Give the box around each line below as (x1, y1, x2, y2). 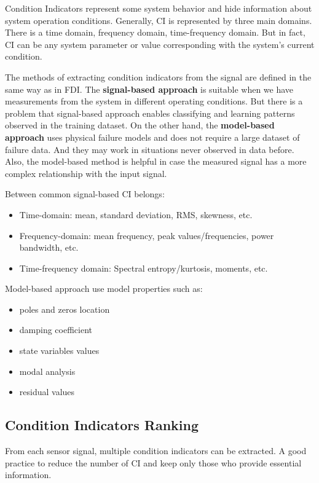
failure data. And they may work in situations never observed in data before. (5, 143, 294, 155)
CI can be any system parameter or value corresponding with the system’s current (5, 37, 315, 50)
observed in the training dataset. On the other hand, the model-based (5, 119, 275, 132)
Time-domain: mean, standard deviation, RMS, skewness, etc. (19, 208, 253, 221)
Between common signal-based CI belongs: (5, 187, 165, 200)
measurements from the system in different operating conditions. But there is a (5, 95, 303, 108)
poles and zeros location (19, 302, 110, 315)
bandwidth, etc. (19, 241, 79, 254)
